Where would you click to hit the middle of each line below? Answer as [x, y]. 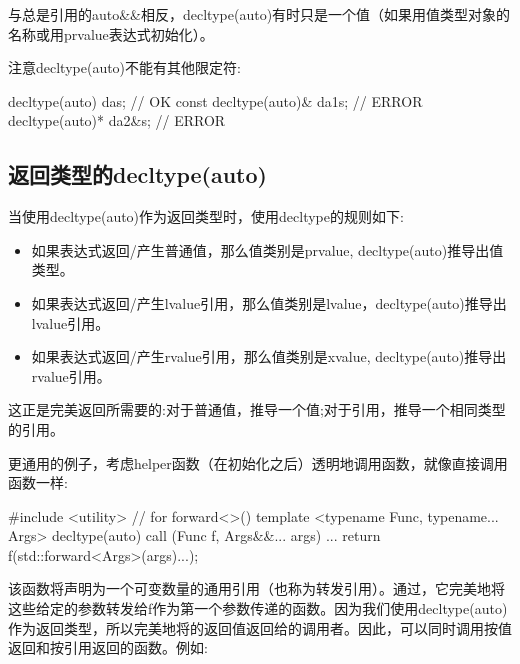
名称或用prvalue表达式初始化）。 [111, 33]
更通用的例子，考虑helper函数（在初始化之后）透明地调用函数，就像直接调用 [258, 462]
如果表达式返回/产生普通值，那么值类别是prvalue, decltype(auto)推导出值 [267, 249]
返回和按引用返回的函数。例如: [108, 647]
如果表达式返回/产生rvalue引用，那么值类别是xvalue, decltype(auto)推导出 [269, 356]
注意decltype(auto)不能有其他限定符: [124, 67]
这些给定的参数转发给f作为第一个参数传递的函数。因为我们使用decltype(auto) [258, 608]
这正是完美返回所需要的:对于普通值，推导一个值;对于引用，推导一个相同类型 [257, 409]
